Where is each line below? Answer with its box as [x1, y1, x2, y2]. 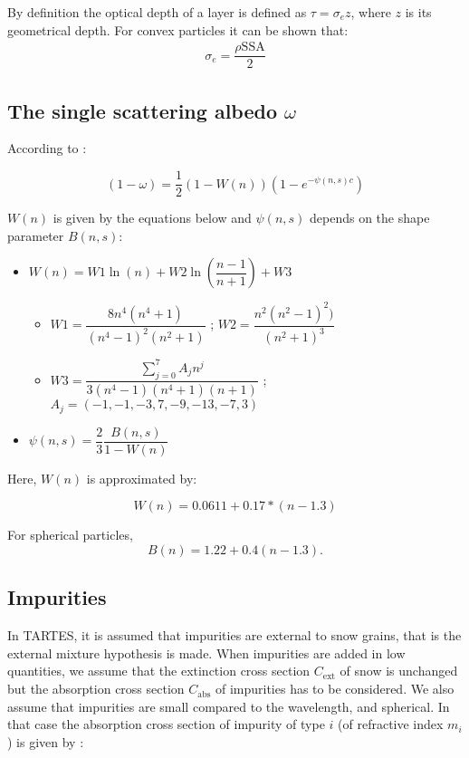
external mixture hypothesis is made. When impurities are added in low [7, 643, 406, 662]
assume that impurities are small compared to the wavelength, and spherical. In [7, 696, 450, 715]
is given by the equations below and [53, 208, 252, 227]
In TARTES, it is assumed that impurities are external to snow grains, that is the [7, 626, 462, 645]
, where [350, 3, 391, 21]
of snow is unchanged [340, 661, 458, 680]
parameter [7, 225, 64, 245]
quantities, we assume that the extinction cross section [7, 661, 311, 680]
